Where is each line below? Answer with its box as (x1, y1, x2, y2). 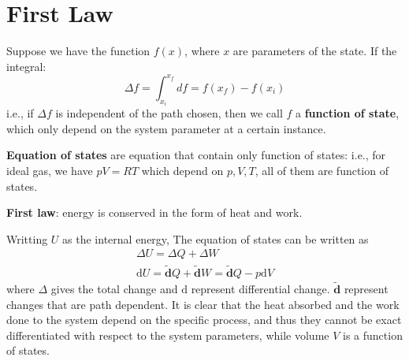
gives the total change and (50, 280, 178, 296)
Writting (6, 230, 48, 247)
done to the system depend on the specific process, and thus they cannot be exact (6, 311, 402, 328)
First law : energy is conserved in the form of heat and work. (6, 204, 303, 221)
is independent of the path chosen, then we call (55, 105, 283, 121)
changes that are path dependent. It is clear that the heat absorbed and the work (6, 296, 400, 312)
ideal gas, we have (6, 162, 93, 179)
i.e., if (6, 105, 34, 121)
